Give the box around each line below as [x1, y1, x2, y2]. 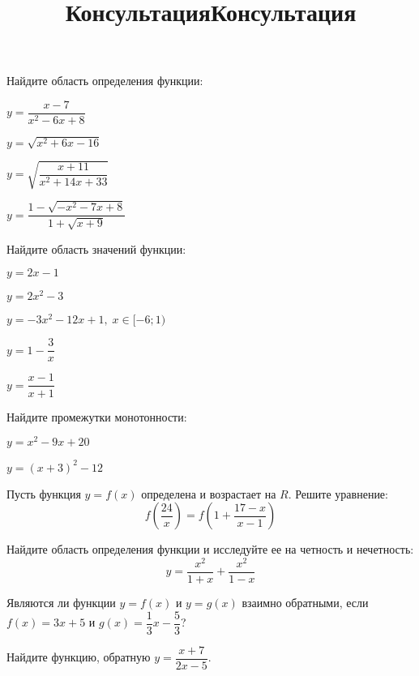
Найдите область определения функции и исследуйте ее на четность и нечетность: [6, 541, 414, 558]
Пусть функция [6, 485, 81, 502]
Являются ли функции [6, 594, 116, 611]
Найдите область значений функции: [6, 240, 186, 257]
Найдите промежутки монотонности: [6, 408, 187, 425]
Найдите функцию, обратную [6, 648, 151, 665]
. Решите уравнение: [288, 485, 388, 502]
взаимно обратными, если [242, 594, 369, 611]
